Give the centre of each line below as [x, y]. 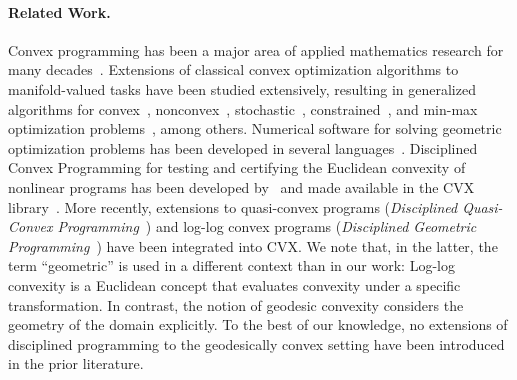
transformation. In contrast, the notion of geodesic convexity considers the [236, 304]
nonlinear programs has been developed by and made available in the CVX [241, 186]
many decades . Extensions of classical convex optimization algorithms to [233, 69]
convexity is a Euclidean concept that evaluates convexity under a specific [234, 284]
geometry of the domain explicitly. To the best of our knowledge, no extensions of [258, 324]
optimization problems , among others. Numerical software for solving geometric [255, 128]
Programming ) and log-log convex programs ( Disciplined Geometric [267, 226]
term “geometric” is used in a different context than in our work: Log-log [231, 265]
